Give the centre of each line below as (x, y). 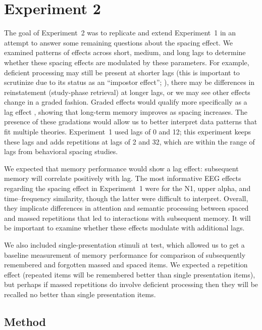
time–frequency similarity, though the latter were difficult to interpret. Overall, (126, 198)
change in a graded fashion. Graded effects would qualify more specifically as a (126, 102)
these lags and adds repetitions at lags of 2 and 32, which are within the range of (129, 141)
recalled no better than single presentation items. (80, 294)
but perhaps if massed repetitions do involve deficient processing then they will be (131, 284)
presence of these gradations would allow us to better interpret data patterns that (131, 122)
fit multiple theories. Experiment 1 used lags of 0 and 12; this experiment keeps (128, 132)
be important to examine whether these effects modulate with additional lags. (124, 228)
